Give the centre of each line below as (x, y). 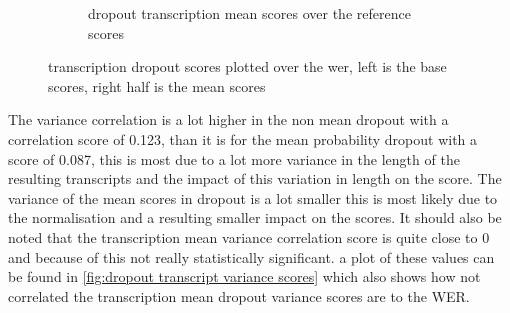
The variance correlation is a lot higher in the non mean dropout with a (228, 119)
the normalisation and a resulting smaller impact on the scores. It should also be (255, 217)
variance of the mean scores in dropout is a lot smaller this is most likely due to (253, 197)
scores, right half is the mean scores (157, 85)
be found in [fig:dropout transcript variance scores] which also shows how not (244, 276)
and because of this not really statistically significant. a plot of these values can (251, 256)
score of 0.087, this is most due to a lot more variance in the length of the (234, 158)
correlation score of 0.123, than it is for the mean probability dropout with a (243, 138)
